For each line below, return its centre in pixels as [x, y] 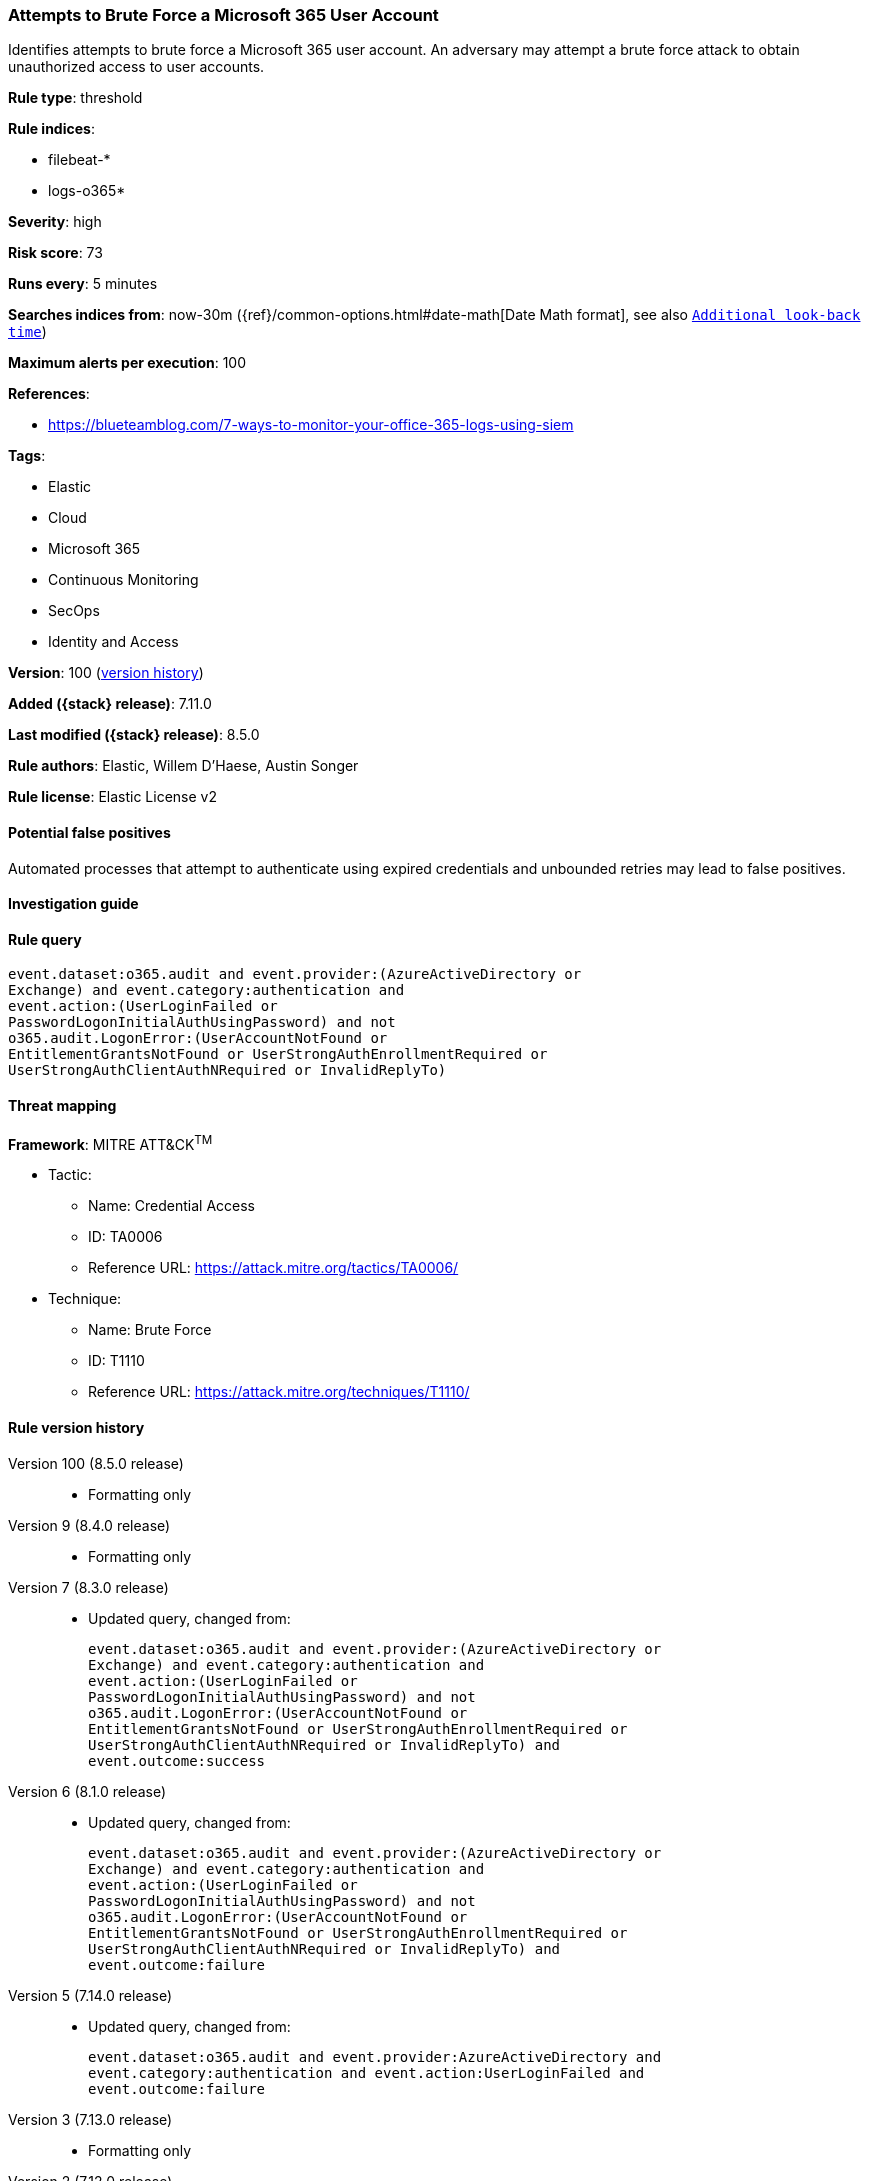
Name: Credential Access [171, 1206]
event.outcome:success [177, 1760]
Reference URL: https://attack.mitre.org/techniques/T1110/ [279, 1392]
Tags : [27, 456]
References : [49, 394]
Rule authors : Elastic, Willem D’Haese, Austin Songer [183, 766]
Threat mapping [62, 1106]
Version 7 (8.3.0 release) [88, 1587]
